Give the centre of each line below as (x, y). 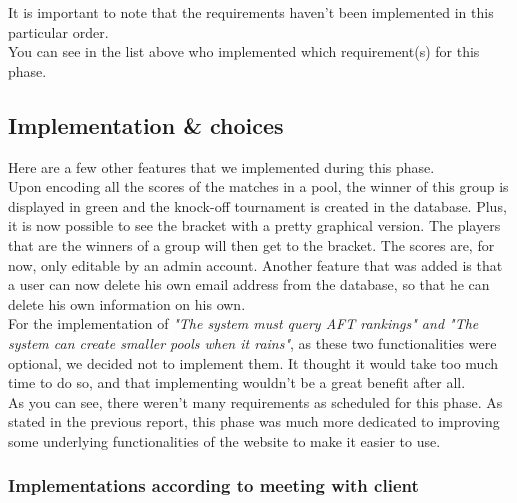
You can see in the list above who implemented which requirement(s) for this (244, 51)
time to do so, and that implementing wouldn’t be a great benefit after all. (237, 382)
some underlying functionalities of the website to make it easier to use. (224, 440)
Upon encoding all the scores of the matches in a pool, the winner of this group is (258, 186)
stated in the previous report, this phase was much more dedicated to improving (254, 421)
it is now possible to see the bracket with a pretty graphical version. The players (254, 225)
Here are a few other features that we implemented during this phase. (221, 166)
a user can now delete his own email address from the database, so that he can (249, 284)
